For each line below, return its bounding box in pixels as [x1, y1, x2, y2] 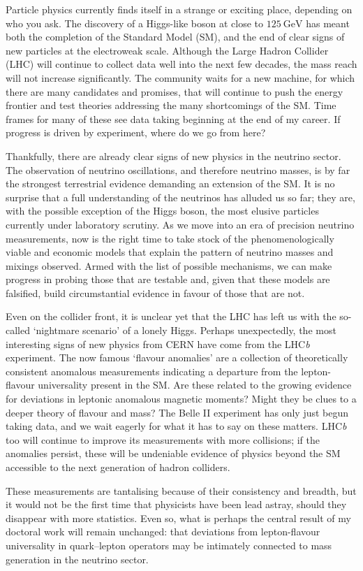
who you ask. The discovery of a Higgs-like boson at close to [6, 15, 264, 30]
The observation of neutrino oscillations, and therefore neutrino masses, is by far [6, 162, 350, 177]
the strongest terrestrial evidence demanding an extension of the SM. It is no [6, 176, 335, 191]
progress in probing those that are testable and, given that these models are [6, 272, 330, 287]
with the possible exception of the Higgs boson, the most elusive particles [6, 203, 319, 218]
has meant [306, 15, 350, 30]
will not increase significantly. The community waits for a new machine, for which [6, 70, 355, 85]
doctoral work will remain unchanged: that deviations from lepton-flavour [6, 524, 320, 539]
